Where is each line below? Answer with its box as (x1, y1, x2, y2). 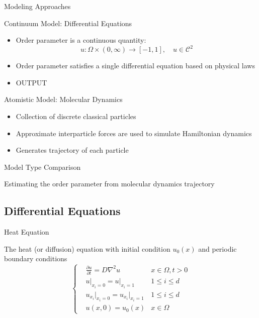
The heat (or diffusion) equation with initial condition (4, 243, 170, 254)
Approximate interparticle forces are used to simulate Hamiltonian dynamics (16, 128, 252, 138)
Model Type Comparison (4, 161, 81, 172)
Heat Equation (4, 227, 49, 237)
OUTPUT (16, 77, 47, 87)
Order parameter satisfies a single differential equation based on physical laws (16, 60, 255, 71)
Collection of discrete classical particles (16, 111, 136, 122)
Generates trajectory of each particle (16, 145, 129, 155)
